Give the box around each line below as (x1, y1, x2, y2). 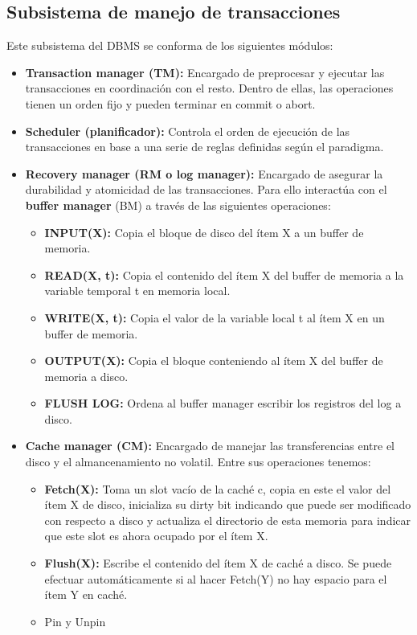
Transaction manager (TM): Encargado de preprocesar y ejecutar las (25, 63, 385, 80)
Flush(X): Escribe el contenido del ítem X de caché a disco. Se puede (44, 555, 392, 571)
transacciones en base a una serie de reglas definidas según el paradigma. (25, 138, 384, 155)
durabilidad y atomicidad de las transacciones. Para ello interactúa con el (25, 181, 387, 198)
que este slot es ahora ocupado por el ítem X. (44, 527, 268, 544)
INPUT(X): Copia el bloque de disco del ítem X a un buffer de (44, 223, 364, 240)
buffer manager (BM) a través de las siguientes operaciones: (25, 196, 331, 213)
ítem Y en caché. (44, 586, 128, 603)
